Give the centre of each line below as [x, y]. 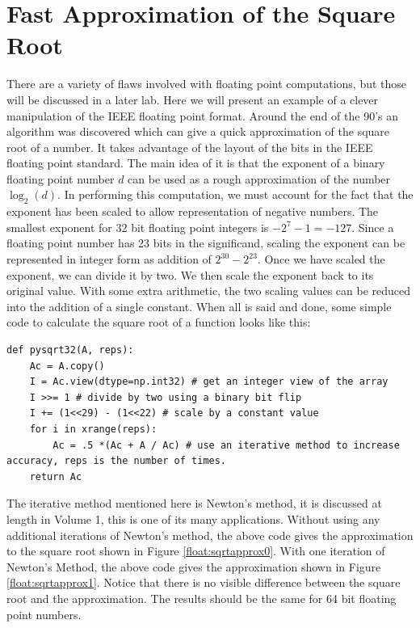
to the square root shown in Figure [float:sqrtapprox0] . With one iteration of [196, 551]
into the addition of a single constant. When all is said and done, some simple [199, 306]
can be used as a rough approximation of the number [259, 178]
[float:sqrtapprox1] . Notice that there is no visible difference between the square [204, 582]
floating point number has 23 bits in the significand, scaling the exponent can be [206, 243]
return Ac [56, 476]
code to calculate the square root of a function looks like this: [159, 322]
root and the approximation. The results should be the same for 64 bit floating [202, 598]
